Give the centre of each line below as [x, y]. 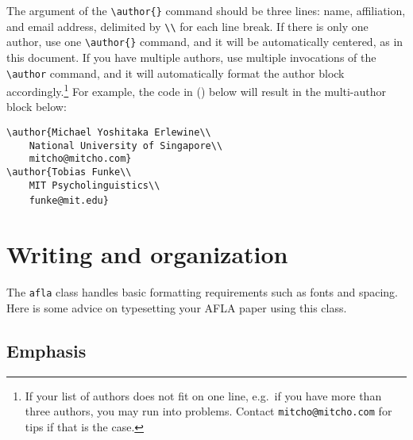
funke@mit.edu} [69, 201]
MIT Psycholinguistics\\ [95, 185]
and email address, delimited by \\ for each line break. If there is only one [187, 26]
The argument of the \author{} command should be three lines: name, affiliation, [206, 10]
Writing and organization [147, 254]
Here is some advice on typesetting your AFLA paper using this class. [177, 307]
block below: [37, 107]
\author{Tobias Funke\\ [69, 172]
